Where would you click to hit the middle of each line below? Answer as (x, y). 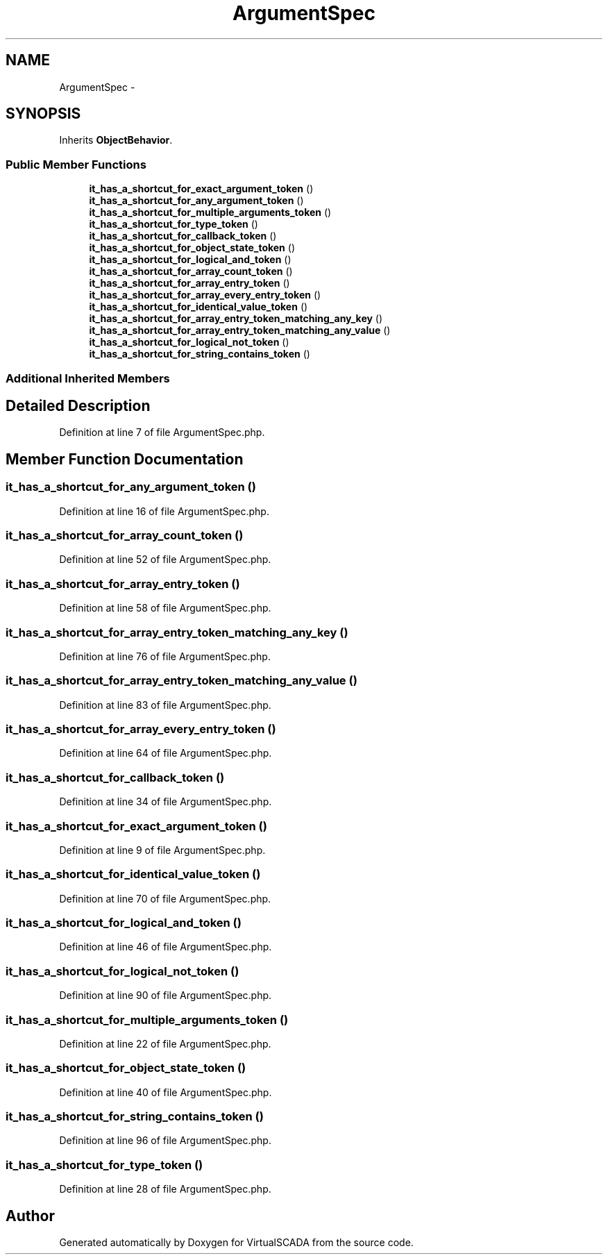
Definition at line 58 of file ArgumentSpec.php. (165, 608)
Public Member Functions (76, 164)
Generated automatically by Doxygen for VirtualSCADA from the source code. (236, 1242)
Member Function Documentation (125, 459)
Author (30, 1216)
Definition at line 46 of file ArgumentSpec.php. (166, 947)
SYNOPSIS (43, 114)
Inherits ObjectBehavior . (116, 140)
